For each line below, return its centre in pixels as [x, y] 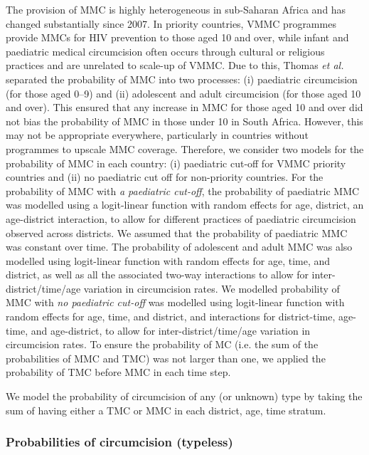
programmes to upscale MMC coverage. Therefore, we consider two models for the [185, 148]
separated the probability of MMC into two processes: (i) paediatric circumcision [182, 79]
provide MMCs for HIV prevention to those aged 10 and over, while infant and [177, 37]
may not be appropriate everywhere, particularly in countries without [157, 135]
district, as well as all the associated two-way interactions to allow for [157, 274]
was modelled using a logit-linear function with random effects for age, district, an [185, 205]
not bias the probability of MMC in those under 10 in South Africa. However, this [184, 121]
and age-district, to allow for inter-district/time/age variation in [171, 330]
